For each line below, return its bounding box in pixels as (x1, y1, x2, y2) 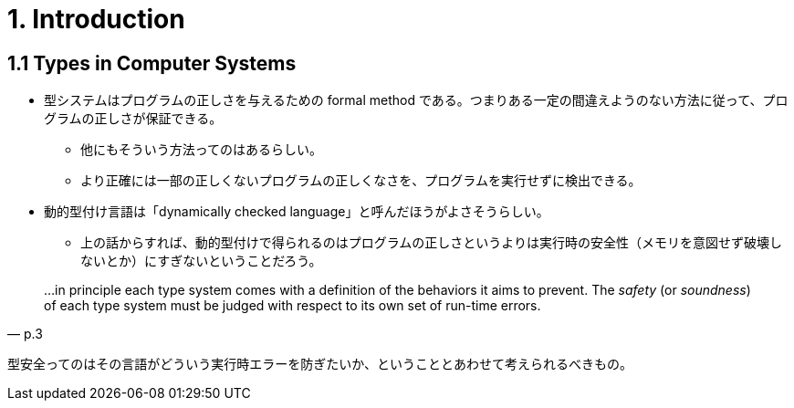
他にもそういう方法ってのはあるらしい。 (80, 141, 323, 158)
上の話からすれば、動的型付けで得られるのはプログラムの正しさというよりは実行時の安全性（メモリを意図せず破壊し (80, 235, 783, 251)
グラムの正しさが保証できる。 (44, 110, 223, 127)
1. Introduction (7, 4, 185, 35)
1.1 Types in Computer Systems (7, 51, 297, 75)
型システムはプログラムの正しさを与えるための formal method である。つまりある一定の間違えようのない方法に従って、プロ (44, 92, 789, 109)
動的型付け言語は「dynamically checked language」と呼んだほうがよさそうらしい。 (44, 204, 549, 220)
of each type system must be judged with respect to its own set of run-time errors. (44, 298, 541, 314)
